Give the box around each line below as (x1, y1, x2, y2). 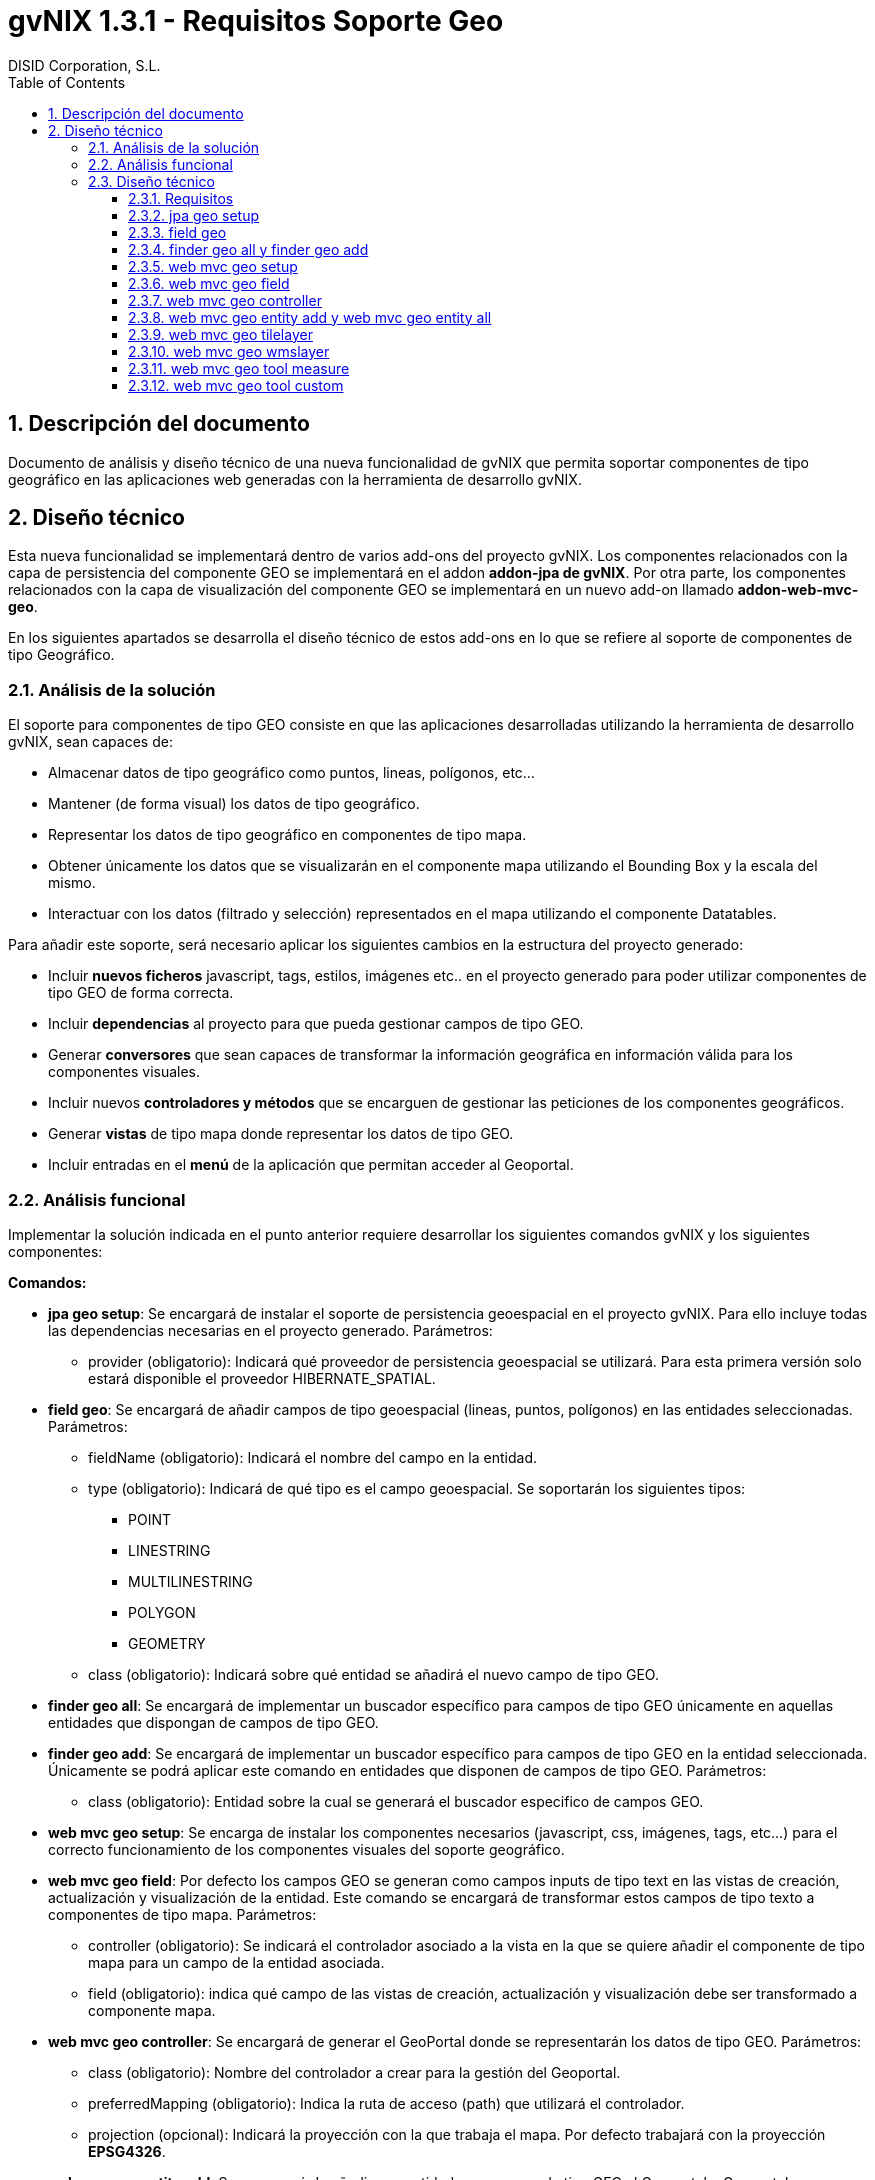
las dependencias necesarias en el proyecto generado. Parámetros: (48, 1321, 493, 1339)
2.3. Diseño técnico (88, 172, 215, 190)
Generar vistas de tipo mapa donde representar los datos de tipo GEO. (48, 1125, 514, 1143)
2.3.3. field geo (128, 223, 227, 241)
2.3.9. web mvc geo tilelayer (128, 325, 313, 343)
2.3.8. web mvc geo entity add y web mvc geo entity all (128, 308, 492, 326)
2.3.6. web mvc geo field (128, 274, 290, 292)
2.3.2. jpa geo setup (128, 206, 260, 224)
